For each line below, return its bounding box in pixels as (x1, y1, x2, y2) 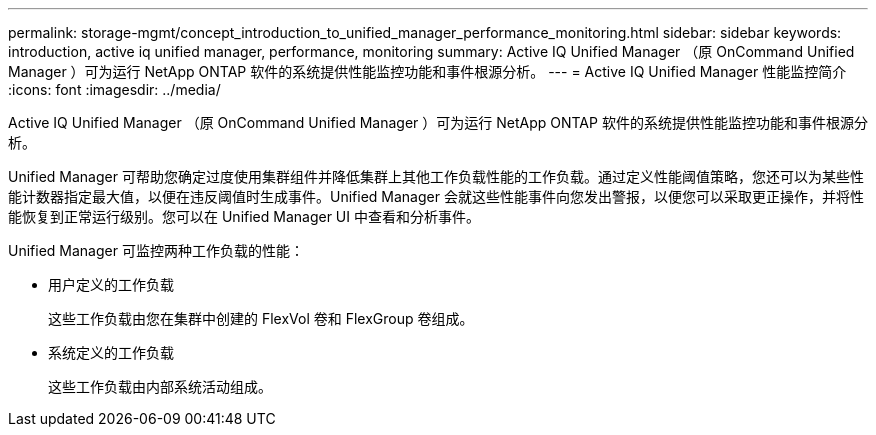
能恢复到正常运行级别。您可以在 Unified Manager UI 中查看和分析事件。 (8, 208, 480, 225)
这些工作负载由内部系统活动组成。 (48, 378, 272, 395)
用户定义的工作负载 (48, 276, 174, 293)
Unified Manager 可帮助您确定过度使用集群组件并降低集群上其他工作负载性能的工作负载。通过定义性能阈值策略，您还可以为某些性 (8, 168, 864, 185)
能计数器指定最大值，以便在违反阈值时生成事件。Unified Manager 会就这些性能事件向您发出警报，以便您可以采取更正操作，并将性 (8, 188, 864, 205)
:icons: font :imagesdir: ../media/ (8, 81, 221, 98)
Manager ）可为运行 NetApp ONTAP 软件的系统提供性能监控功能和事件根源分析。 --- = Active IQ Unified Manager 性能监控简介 (8, 63, 847, 80)
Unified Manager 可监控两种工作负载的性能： (8, 242, 304, 259)
